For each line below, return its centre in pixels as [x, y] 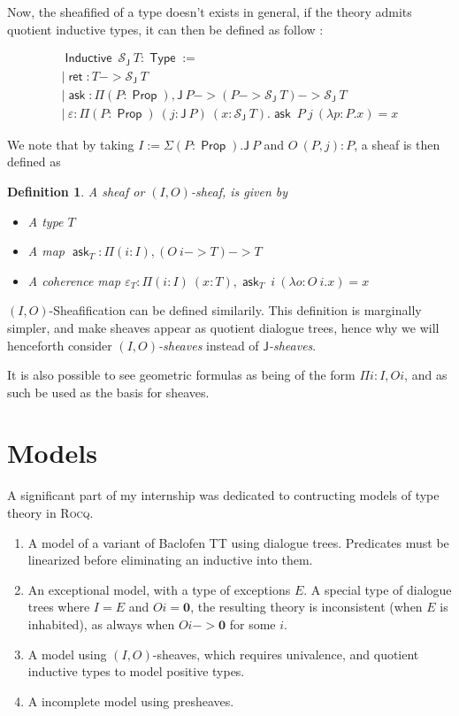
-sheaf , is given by [239, 191]
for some [252, 624]
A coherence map [74, 280]
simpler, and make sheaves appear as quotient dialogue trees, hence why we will [223, 327]
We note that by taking [71, 144]
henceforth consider [60, 345]
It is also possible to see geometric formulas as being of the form [181, 375]
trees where [59, 607]
